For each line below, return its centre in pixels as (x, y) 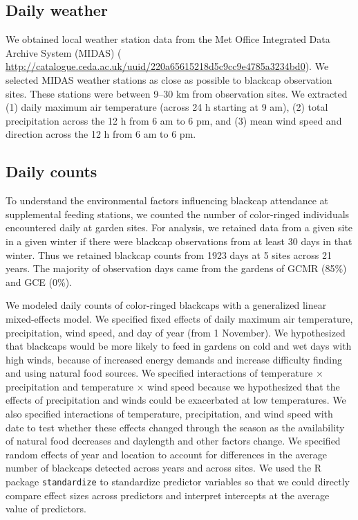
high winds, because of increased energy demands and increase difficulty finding (174, 359)
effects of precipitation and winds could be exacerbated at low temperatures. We (176, 400)
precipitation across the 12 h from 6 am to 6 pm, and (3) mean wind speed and (174, 120)
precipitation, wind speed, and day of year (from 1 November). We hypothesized (176, 332)
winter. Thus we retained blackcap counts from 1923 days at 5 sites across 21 (169, 254)
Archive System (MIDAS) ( (64, 52)
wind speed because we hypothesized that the (244, 386)
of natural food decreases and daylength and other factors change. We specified (173, 441)
